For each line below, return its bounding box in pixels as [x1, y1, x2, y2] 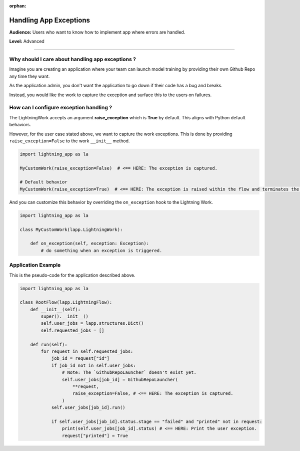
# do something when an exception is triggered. [40, 248, 162, 253]
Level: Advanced [9, 38, 44, 45]
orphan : [9, 3, 26, 9]
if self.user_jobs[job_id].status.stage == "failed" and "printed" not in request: [51, 418, 262, 424]
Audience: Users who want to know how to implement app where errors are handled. [9, 29, 185, 35]
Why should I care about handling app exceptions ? [9, 56, 136, 63]
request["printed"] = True [61, 432, 128, 438]
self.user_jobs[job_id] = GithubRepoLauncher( [61, 376, 178, 382]
